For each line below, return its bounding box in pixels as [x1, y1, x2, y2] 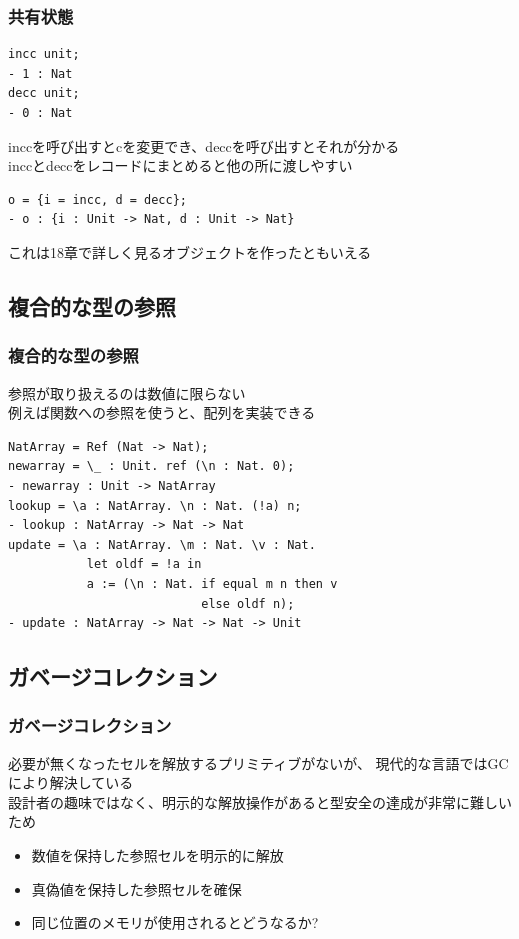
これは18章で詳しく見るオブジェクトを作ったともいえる [8, 241, 372, 262]
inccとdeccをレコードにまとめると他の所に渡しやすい [8, 155, 353, 176]
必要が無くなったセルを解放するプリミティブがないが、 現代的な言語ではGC [8, 752, 509, 773]
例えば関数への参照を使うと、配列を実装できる [8, 402, 316, 423]
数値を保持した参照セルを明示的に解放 [31, 845, 284, 866]
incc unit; [8, 47, 80, 62]
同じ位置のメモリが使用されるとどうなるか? [31, 912, 319, 933]
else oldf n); [201, 596, 295, 611]
